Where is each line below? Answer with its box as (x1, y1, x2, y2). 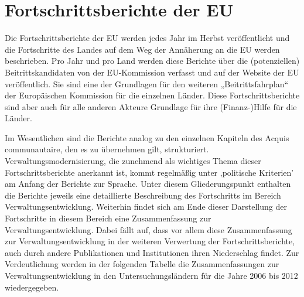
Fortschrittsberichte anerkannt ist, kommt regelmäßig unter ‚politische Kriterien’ (5, 166, 294, 178)
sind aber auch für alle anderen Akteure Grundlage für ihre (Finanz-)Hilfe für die (5, 100, 297, 112)
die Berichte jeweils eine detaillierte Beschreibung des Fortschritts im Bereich (5, 189, 281, 201)
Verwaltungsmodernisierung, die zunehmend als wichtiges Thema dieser (5, 155, 261, 167)
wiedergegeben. (5, 281, 59, 293)
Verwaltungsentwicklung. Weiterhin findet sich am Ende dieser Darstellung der (5, 200, 287, 213)
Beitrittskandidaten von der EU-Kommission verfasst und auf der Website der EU (5, 66, 299, 78)
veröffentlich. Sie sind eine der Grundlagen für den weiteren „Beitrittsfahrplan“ (5, 77, 289, 90)
